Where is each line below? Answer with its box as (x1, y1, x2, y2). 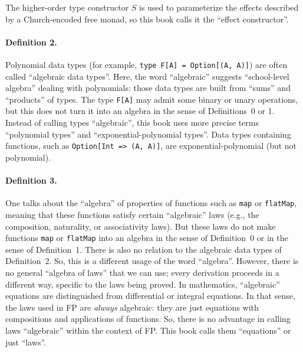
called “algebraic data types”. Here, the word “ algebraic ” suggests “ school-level (5, 70, 289, 82)
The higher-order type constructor (5, 1, 129, 13)
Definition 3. (5, 174, 57, 187)
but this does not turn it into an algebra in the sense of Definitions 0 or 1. (5, 105, 275, 117)
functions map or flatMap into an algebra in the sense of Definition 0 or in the (5, 232, 288, 244)
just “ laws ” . (5, 335, 47, 348)
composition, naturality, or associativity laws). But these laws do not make (5, 220, 276, 232)
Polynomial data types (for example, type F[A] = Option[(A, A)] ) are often (5, 58, 288, 70)
